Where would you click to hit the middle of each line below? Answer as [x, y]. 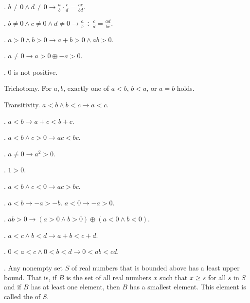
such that [174, 277]
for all [217, 277]
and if [13, 287]
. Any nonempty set [34, 267]
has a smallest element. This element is [188, 287]
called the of [22, 296]
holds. [186, 88]
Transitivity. [22, 105]
